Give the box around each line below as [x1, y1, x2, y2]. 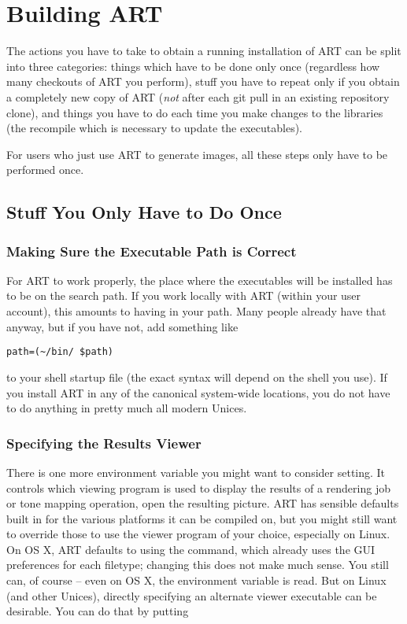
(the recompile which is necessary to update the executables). [6, 120, 303, 136]
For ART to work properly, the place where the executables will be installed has [6, 271, 393, 288]
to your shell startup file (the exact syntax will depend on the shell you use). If [6, 368, 387, 385]
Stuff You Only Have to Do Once [6, 200, 282, 224]
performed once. [6, 161, 84, 178]
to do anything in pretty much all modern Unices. [6, 400, 247, 416]
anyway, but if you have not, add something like [6, 318, 239, 334]
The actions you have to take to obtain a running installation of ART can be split [6, 42, 401, 59]
